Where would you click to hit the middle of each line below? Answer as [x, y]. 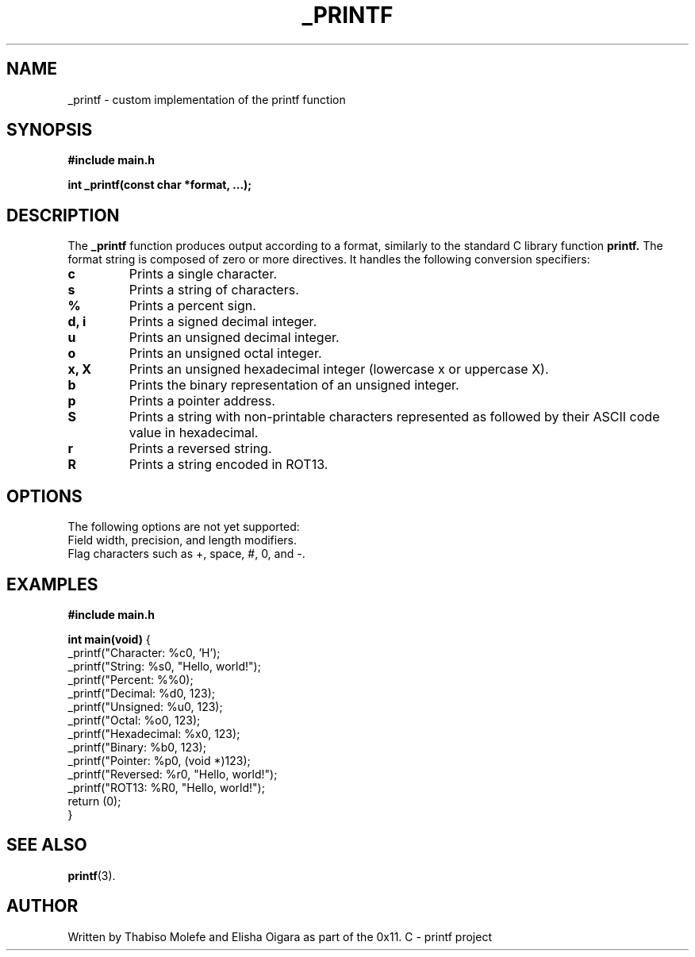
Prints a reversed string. [200, 449]
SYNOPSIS [50, 130]
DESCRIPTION [63, 215]
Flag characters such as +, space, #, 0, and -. [186, 554]
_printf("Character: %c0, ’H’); [144, 652]
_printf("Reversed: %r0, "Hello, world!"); [173, 774]
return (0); [94, 801]
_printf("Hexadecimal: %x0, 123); [154, 733]
